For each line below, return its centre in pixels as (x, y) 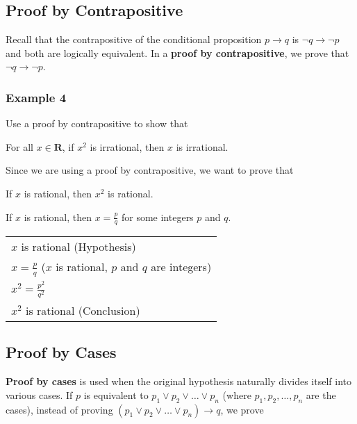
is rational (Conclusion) (83, 311)
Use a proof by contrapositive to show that (97, 123)
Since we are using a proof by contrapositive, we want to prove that (150, 170)
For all (19, 146)
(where (237, 394)
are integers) (181, 267)
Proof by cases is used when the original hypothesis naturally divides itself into (178, 381)
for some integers (157, 217)
